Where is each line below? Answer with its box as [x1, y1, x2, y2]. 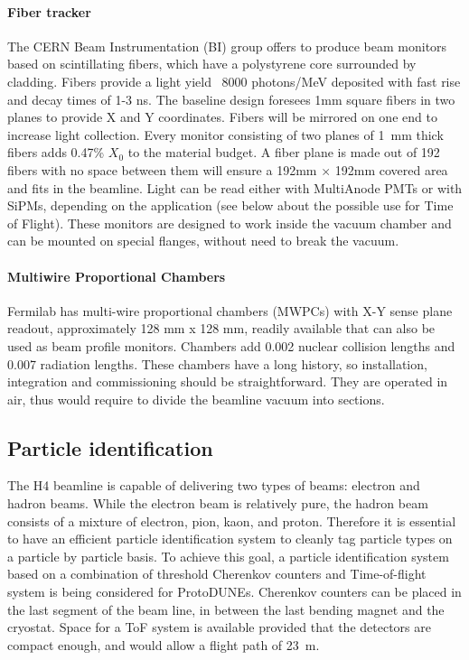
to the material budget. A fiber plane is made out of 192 [127, 143, 440, 162]
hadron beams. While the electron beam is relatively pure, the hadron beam [7, 494, 428, 513]
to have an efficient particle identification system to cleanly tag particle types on [7, 529, 453, 548]
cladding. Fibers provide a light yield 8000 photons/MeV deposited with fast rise [7, 71, 461, 90]
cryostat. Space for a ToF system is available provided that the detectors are [7, 618, 431, 637]
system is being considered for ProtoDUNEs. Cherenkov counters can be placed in [7, 582, 462, 601]
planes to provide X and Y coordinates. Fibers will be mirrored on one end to [7, 107, 437, 126]
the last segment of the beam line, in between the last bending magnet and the [7, 600, 445, 618]
